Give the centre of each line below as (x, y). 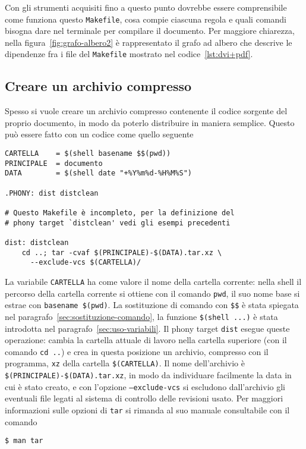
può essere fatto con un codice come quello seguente (99, 134)
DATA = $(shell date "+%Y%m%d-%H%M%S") (98, 173)
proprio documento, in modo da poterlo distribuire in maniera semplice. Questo (150, 122)
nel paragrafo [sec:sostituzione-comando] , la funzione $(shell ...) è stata (141, 316)
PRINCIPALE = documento (54, 163)
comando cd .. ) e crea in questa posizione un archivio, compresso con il (137, 351)
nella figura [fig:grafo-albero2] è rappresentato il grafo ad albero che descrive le (149, 42)
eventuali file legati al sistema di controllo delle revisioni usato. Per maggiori (144, 398)
